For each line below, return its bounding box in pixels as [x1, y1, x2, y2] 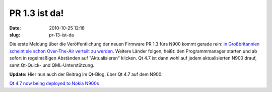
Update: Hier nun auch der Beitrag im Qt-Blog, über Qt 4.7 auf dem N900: [9, 71, 163, 77]
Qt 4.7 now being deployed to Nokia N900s [9, 80, 99, 86]
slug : [9, 31, 20, 37]
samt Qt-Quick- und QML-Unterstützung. [9, 62, 95, 68]
